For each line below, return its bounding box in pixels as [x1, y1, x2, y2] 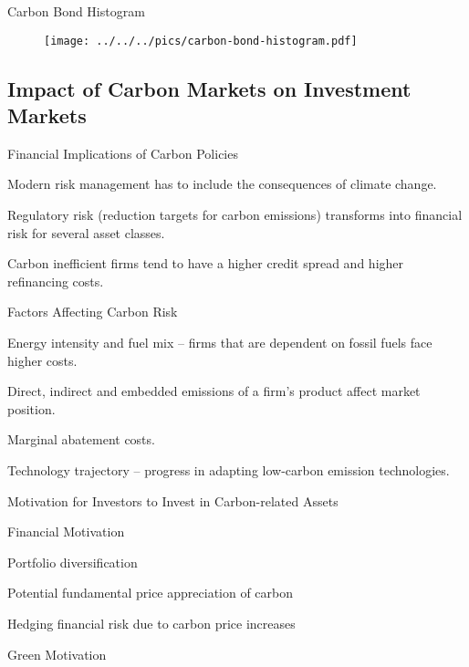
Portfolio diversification [7, 552, 138, 571]
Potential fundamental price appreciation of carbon [7, 583, 294, 602]
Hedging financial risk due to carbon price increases [7, 613, 296, 632]
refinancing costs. [7, 271, 104, 290]
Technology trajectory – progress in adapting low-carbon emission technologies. [7, 460, 450, 479]
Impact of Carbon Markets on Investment [7, 74, 412, 102]
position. [7, 399, 56, 418]
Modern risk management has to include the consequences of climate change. [7, 174, 437, 193]
